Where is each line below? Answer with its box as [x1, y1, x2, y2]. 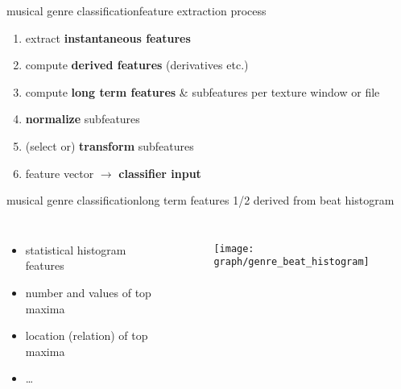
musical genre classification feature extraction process [6, 2, 267, 19]
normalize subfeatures [25, 110, 140, 127]
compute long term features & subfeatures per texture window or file [25, 83, 380, 100]
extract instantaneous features [25, 29, 191, 46]
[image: [213, 242, 254, 255]
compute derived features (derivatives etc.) [25, 56, 249, 73]
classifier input [118, 164, 201, 181]
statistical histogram [25, 241, 126, 258]
